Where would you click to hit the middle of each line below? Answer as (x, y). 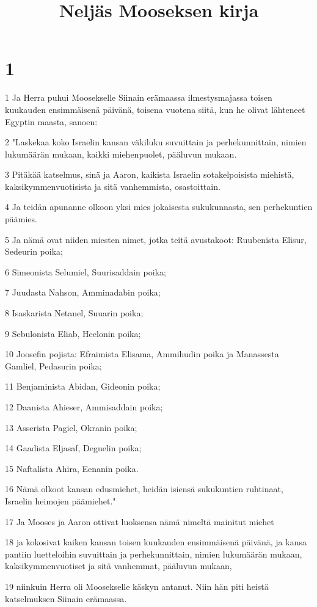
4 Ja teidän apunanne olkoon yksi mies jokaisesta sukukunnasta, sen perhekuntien (159, 207)
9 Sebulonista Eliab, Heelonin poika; (73, 333)
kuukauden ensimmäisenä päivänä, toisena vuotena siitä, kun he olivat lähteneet (155, 109)
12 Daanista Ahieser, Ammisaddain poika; (84, 407)
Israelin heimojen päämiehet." (60, 500)
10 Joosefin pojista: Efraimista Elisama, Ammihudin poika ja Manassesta (142, 354)
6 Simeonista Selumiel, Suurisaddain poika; (86, 271)
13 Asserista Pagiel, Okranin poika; (71, 427)
